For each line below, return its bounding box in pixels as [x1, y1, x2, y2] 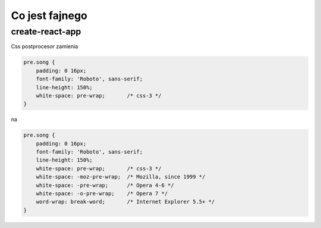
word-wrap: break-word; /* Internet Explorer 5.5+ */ [36, 198, 215, 205]
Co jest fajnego [11, 9, 87, 22]
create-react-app [11, 26, 81, 37]
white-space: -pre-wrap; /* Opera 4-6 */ [36, 182, 175, 189]
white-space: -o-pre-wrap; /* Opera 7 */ [36, 190, 168, 197]
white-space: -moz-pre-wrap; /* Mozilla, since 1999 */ [36, 173, 206, 180]
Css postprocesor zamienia [11, 43, 78, 50]
